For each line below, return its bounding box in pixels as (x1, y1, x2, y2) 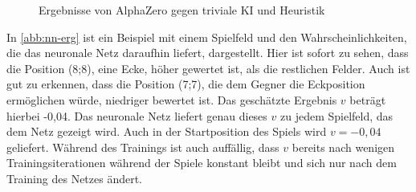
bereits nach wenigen (292, 138, 395, 155)
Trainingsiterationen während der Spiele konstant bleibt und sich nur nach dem (6, 154, 397, 171)
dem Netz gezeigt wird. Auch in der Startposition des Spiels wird (6, 123, 327, 140)
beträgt (349, 91, 386, 108)
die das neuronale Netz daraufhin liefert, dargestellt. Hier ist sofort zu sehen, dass (6, 44, 409, 61)
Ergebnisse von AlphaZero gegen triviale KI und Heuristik (39, 2, 325, 18)
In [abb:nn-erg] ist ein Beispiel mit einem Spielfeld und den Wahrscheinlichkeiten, (6, 28, 407, 45)
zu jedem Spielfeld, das (279, 107, 394, 124)
